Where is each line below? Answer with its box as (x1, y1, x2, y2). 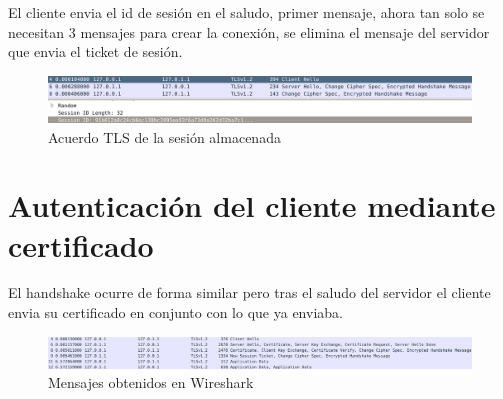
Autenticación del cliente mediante (8, 185, 496, 226)
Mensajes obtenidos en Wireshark (48, 372, 254, 393)
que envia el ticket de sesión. (8, 41, 183, 62)
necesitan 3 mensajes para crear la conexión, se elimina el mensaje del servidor (8, 21, 490, 42)
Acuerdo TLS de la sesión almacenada (48, 126, 281, 147)
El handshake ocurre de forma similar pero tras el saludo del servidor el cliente (8, 282, 491, 303)
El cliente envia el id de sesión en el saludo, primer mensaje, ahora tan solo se (8, 2, 485, 22)
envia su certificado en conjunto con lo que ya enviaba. (8, 302, 343, 323)
